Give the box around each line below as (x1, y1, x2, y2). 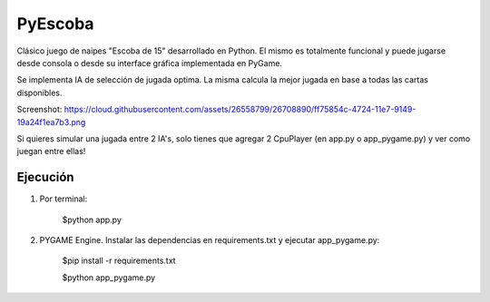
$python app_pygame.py (62, 272, 156, 283)
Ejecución (16, 170, 74, 185)
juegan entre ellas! (16, 146, 86, 157)
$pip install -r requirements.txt (62, 255, 176, 267)
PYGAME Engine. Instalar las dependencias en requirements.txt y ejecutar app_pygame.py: (39, 234, 380, 245)
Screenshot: (16, 104, 63, 115)
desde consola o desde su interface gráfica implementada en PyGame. (16, 57, 283, 68)
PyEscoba (16, 14, 94, 34)
